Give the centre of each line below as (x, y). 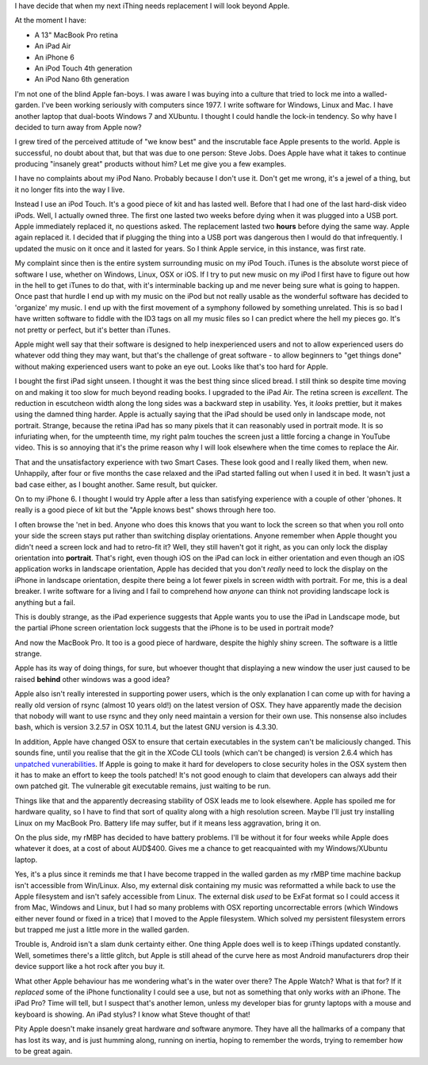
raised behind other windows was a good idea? (92, 679)
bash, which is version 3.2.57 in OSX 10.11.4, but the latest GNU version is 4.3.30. (147, 727)
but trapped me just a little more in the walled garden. (102, 930)
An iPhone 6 (54, 57)
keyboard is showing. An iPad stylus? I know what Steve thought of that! (132, 1014)
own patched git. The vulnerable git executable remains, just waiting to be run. (143, 786)
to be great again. (44, 1051)
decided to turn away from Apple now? (78, 127)
